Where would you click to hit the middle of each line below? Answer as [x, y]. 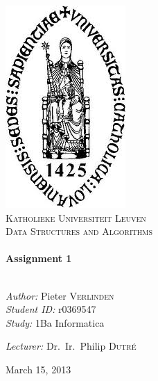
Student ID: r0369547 [51, 309]
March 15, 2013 [38, 369]
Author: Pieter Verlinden [60, 295]
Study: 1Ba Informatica [55, 322]
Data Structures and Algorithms [79, 231]
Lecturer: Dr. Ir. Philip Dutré [71, 346]
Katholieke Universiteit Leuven [76, 217]
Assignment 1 [39, 258]
